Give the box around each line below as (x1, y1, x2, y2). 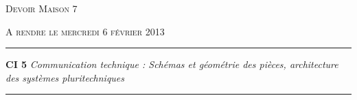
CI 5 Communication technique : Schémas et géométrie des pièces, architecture (5, 57, 338, 71)
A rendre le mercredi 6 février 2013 (5, 24, 165, 38)
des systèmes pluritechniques (5, 70, 125, 84)
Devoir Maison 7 (5, 1, 78, 15)
